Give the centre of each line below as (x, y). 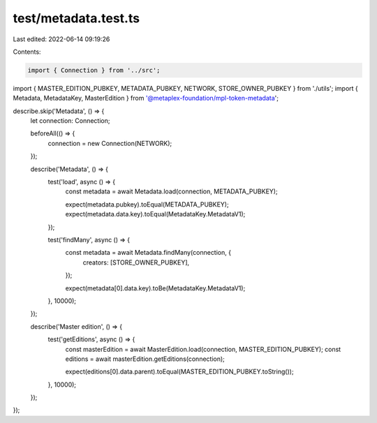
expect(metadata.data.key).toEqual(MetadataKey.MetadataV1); (155, 214)
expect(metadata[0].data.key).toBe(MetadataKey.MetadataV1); (155, 288)
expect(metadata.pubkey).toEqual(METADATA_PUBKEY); (147, 204)
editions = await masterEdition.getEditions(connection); (145, 359)
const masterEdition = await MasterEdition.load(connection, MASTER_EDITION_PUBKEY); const (203, 349)
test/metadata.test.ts (76, 18)
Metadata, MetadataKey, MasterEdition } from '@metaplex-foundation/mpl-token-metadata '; (146, 98)
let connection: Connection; (70, 121)
